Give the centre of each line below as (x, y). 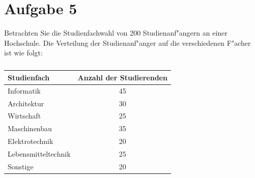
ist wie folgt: (23, 53)
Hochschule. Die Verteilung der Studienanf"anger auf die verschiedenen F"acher (127, 42)
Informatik (24, 90)
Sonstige (21, 166)
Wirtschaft (24, 116)
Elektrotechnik (31, 141)
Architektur (26, 103)
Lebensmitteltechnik (39, 153)
